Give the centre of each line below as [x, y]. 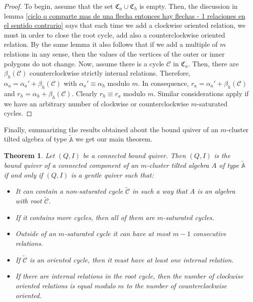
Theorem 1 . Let [29, 155]
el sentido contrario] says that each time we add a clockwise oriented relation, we [125, 25]
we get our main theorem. [114, 139]
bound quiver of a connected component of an [71, 165]
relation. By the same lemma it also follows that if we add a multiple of [111, 44]
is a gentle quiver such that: [112, 174]
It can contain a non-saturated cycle [69, 191]
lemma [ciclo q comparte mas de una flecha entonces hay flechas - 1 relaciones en [125, 15]
